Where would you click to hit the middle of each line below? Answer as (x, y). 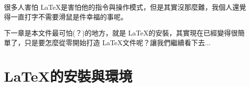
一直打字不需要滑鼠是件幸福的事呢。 (69, 16)
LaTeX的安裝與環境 (68, 76)
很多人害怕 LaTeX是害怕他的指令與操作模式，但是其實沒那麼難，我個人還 (122, 7)
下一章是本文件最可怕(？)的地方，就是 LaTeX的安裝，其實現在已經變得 (117, 33)
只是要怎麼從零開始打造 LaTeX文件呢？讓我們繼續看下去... (117, 42)
